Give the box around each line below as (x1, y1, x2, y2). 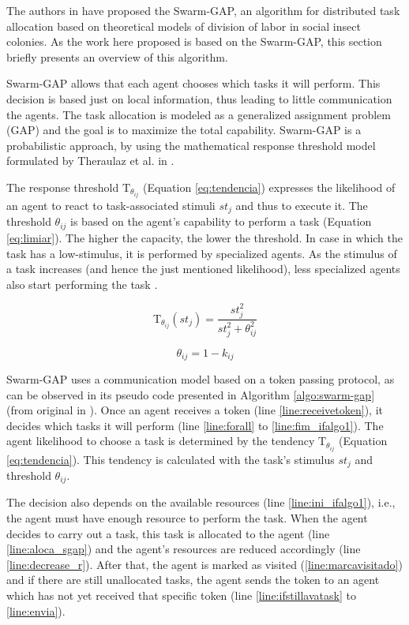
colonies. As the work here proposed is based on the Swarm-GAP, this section (6, 33, 382, 50)
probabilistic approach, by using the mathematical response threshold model (6, 137, 376, 153)
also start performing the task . (6, 275, 158, 292)
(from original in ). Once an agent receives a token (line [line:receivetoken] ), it (6, 402, 384, 418)
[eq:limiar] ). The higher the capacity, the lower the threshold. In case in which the (6, 229, 403, 245)
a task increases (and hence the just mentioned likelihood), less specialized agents (6, 260, 400, 277)
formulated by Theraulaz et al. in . (6, 152, 174, 169)
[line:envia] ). (6, 602, 66, 619)
